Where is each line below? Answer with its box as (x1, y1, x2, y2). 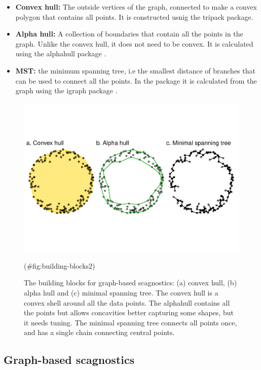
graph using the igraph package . (15, 85, 118, 96)
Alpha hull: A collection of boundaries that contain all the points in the (15, 28, 243, 39)
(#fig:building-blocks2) (24, 260, 95, 271)
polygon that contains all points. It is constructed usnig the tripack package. (15, 11, 253, 22)
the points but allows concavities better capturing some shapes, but (24, 307, 234, 318)
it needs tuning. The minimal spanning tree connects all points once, (24, 317, 237, 327)
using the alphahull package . (15, 48, 106, 59)
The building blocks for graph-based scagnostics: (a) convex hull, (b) (24, 277, 237, 288)
